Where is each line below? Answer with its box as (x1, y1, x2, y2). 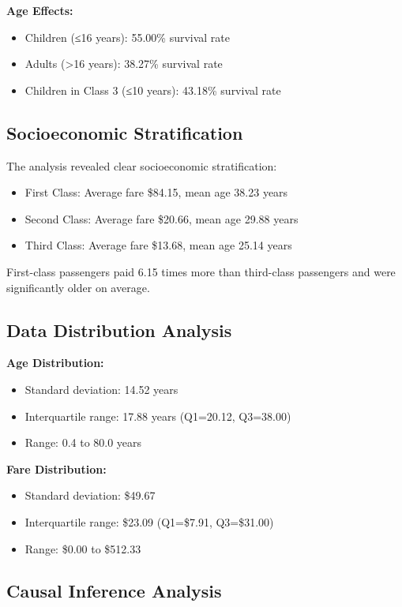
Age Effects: (6, 2, 73, 18)
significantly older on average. (6, 279, 150, 295)
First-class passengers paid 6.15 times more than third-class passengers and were (6, 263, 396, 279)
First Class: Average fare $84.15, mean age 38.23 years (24, 184, 288, 200)
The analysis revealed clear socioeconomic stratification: (6, 157, 277, 174)
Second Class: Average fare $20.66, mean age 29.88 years (24, 210, 299, 227)
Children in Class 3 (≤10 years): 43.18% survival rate (24, 81, 281, 98)
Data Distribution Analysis (6, 317, 232, 342)
